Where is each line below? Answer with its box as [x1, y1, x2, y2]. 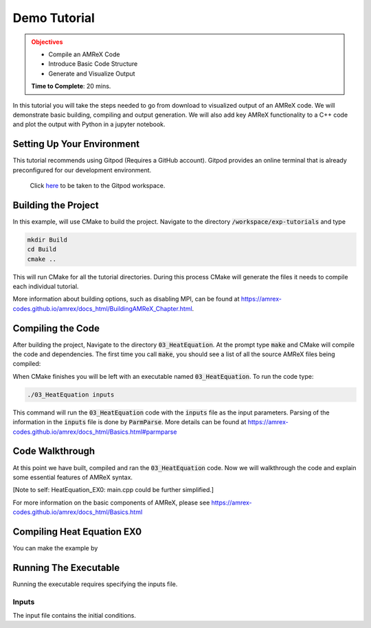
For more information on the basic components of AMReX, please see [12, 498, 210, 507]
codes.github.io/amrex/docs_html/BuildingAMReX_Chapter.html [12, 304, 192, 312]
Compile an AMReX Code [48, 50, 120, 58]
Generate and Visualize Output [48, 69, 135, 78]
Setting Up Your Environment [12, 138, 140, 150]
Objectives [31, 38, 63, 46]
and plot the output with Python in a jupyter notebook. [12, 120, 166, 128]
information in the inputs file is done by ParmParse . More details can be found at [12, 418, 247, 426]
